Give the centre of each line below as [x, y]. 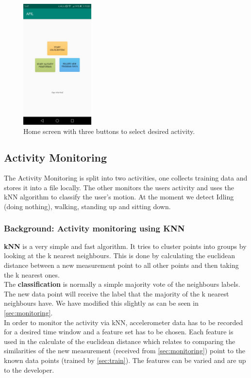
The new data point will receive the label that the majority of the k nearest [117, 293]
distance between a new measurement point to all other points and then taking [121, 265]
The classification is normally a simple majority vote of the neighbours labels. [122, 284]
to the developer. [29, 370]
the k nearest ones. [32, 274]
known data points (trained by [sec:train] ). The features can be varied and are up [125, 360]
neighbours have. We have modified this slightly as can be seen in [101, 303]
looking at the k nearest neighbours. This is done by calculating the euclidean [120, 255]
